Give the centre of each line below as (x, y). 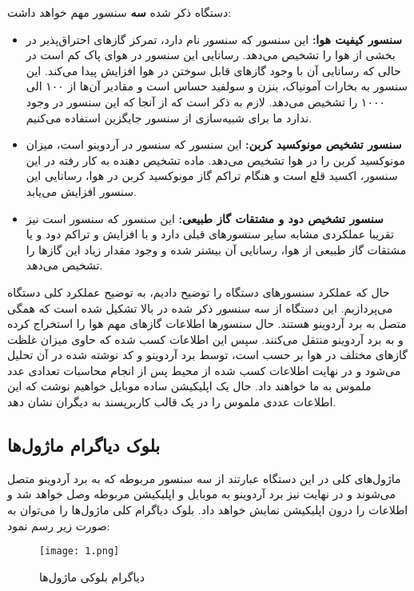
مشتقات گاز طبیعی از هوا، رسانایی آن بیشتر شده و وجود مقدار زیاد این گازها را (216, 249)
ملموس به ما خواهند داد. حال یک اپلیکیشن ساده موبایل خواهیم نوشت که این (189, 386)
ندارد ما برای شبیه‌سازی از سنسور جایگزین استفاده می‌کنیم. (169, 117)
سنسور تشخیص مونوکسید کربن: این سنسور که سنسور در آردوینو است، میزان (214, 144)
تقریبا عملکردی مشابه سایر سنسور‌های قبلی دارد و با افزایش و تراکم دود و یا (210, 234)
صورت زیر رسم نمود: (59, 525)
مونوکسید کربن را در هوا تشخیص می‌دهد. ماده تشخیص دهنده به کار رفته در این (215, 160)
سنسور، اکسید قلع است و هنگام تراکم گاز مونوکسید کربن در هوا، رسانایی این (212, 176)
